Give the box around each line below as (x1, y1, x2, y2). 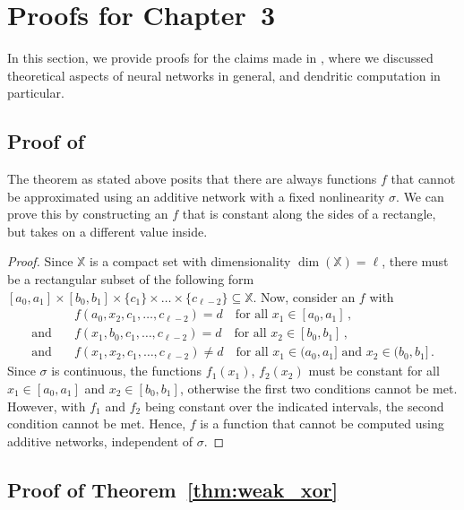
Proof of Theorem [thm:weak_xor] (7, 475, 339, 503)
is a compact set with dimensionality (90, 252, 291, 271)
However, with (7, 396, 86, 415)
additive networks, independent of (7, 431, 193, 450)
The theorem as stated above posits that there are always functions (7, 169, 377, 188)
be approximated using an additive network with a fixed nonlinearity (7, 186, 385, 205)
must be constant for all (308, 361, 440, 380)
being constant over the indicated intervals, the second (144, 396, 444, 415)
